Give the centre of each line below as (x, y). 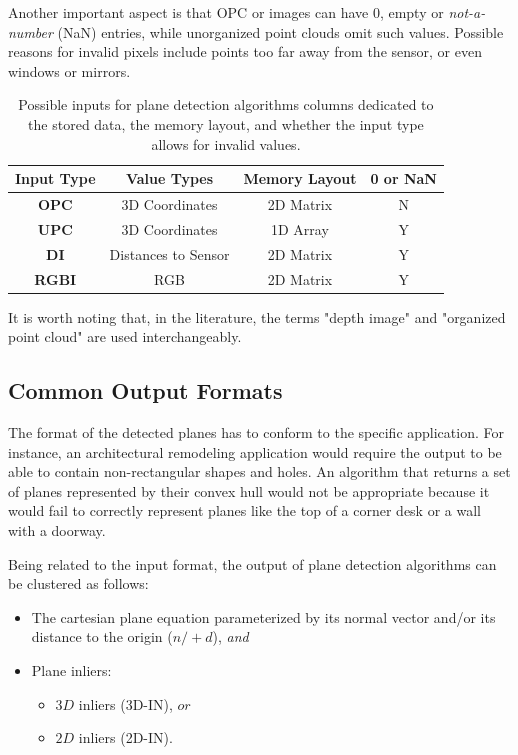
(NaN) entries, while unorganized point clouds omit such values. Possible (280, 31)
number (30, 31)
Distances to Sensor (169, 253)
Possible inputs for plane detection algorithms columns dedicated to (226, 104)
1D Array (300, 228)
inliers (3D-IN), (125, 703)
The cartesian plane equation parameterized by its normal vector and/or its (263, 616)
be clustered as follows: (78, 583)
